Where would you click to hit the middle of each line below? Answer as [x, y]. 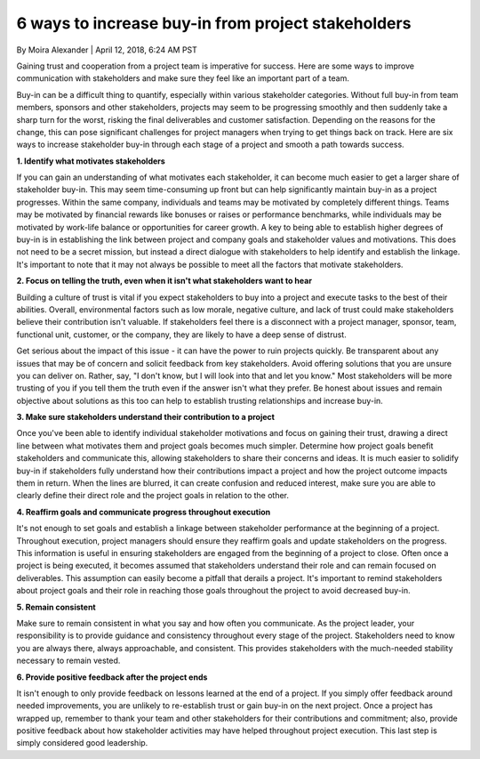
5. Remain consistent [56, 607]
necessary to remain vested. [68, 661]
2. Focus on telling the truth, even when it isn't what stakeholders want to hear [164, 281]
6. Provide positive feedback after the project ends [112, 677]
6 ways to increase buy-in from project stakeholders [214, 23]
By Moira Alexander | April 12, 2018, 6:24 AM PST [107, 50]
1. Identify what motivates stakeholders [91, 161]
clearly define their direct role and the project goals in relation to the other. [152, 496]
